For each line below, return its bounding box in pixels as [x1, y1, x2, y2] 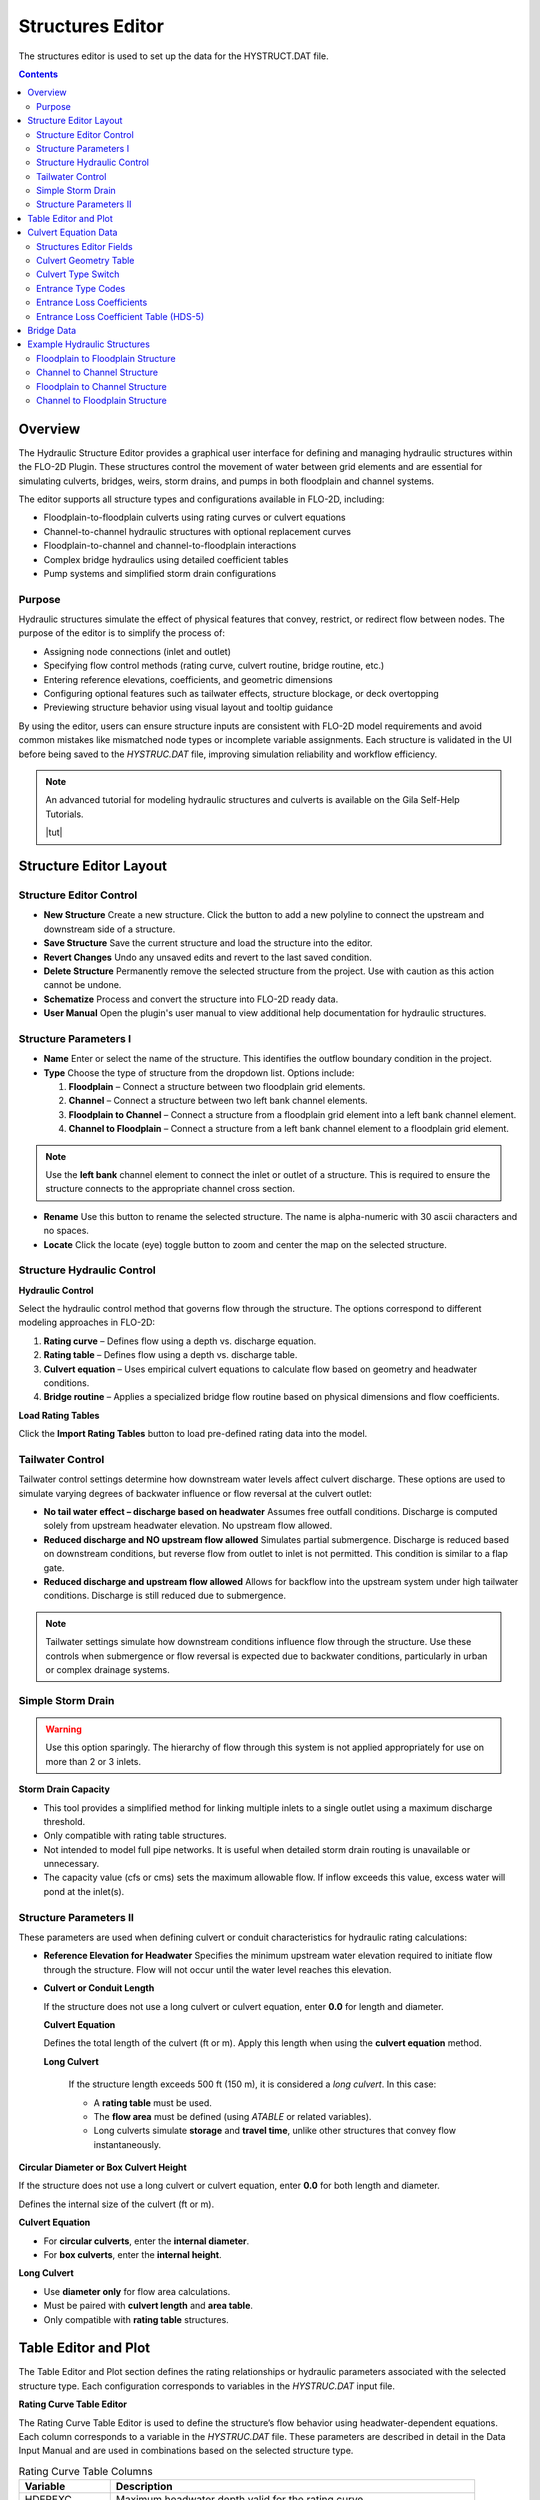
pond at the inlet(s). [43, 1885, 125, 1897]
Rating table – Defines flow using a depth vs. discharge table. [43, 1349, 298, 1361]
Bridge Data [27, 324, 77, 336]
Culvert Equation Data [27, 226, 118, 239]
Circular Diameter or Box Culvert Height [18, 2161, 187, 2174]
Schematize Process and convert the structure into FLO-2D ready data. [43, 993, 339, 1005]
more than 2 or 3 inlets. [45, 1755, 142, 1767]
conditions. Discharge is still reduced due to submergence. [43, 1590, 287, 1602]
